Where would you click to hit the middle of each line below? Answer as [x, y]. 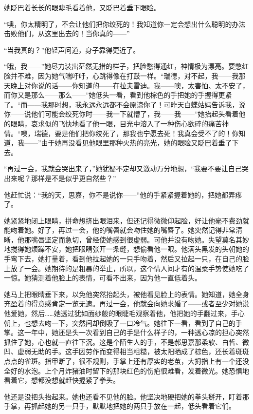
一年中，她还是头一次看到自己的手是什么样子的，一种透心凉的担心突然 [136, 332]
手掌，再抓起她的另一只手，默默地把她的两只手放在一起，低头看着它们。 [120, 406]
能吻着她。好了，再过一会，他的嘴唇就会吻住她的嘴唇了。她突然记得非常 [120, 230]
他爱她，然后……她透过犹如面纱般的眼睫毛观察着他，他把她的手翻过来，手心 [124, 313]
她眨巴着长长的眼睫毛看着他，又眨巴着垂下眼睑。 [82, 7]
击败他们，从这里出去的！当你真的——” [67, 33]
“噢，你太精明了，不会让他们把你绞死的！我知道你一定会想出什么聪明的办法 [125, 24]
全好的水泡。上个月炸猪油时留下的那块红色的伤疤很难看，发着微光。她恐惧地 [126, 370]
